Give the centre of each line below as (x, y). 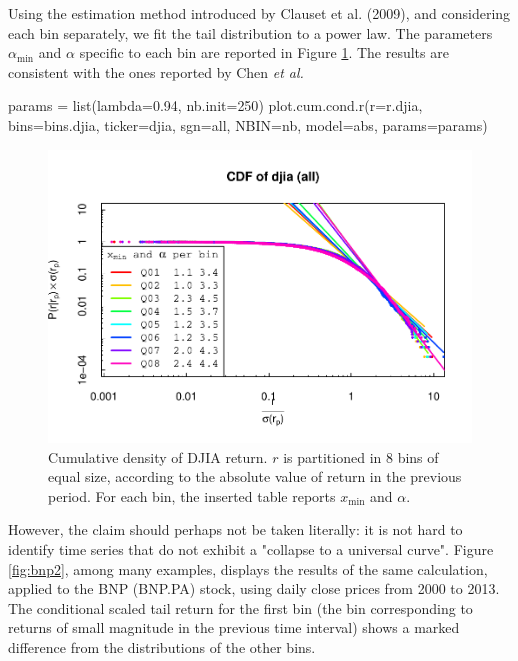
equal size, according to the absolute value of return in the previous (255, 476)
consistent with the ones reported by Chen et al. (156, 71)
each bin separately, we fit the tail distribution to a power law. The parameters (250, 32)
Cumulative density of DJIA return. (158, 456)
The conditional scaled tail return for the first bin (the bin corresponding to (240, 607)
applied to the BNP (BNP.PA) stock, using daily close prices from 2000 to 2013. (254, 588)
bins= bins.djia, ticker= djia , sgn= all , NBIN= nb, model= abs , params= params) (248, 124)
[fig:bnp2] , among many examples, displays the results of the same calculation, (248, 568)
